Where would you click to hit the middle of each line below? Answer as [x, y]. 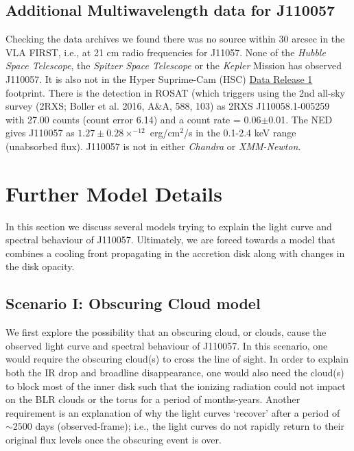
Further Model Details [114, 193]
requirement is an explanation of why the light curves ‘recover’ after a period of [173, 412]
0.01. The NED [300, 119]
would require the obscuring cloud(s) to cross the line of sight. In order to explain [177, 359]
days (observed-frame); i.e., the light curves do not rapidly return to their [190, 426]
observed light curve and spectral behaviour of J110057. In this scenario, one [167, 345]
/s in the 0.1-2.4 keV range [240, 133]
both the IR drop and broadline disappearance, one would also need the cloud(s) [175, 373]
